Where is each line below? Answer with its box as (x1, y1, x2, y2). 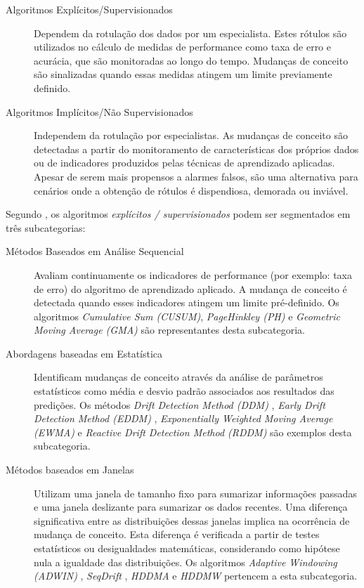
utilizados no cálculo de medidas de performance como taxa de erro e (34, 39, 331, 54)
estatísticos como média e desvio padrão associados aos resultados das (34, 384, 334, 398)
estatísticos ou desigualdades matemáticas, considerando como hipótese (34, 541, 340, 555)
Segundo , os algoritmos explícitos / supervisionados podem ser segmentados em (6, 207, 351, 221)
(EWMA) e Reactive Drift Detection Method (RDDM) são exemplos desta (34, 424, 352, 439)
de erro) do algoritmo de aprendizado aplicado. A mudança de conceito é (34, 281, 347, 296)
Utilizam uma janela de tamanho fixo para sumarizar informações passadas (34, 485, 357, 500)
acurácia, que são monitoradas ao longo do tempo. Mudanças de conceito (34, 53, 349, 67)
